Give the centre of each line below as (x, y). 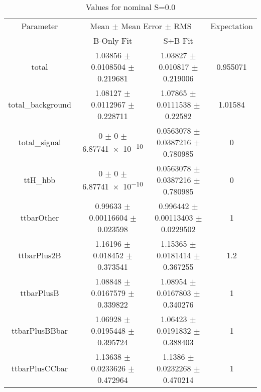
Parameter (40, 26)
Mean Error (142, 26)
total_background (40, 104)
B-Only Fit (113, 40)
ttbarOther (40, 217)
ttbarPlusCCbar (40, 368)
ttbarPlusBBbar (39, 330)
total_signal (40, 142)
